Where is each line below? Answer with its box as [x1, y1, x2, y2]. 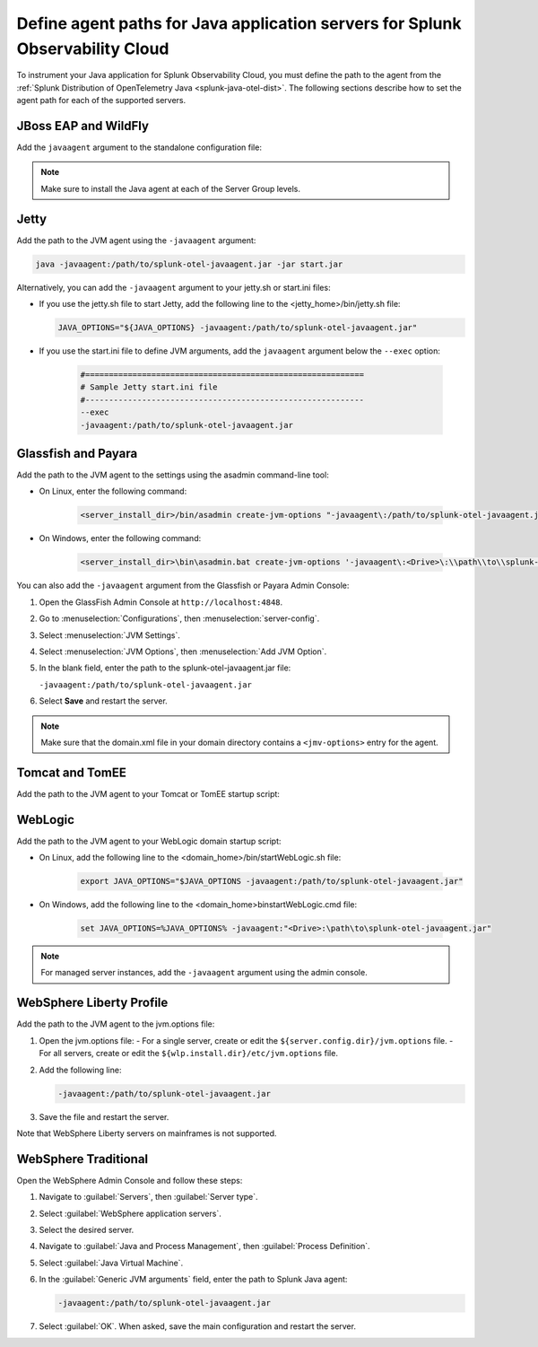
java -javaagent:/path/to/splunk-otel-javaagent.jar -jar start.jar [35, 258, 343, 269]
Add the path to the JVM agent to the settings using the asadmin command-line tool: [16, 469, 329, 480]
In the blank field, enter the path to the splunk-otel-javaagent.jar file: [39, 662, 291, 673]
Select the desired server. [39, 1224, 134, 1235]
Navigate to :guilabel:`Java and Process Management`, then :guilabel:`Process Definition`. [39, 1241, 371, 1252]
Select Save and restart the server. [39, 695, 168, 706]
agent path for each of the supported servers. [16, 95, 187, 106]
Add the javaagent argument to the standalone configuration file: [16, 142, 262, 153]
